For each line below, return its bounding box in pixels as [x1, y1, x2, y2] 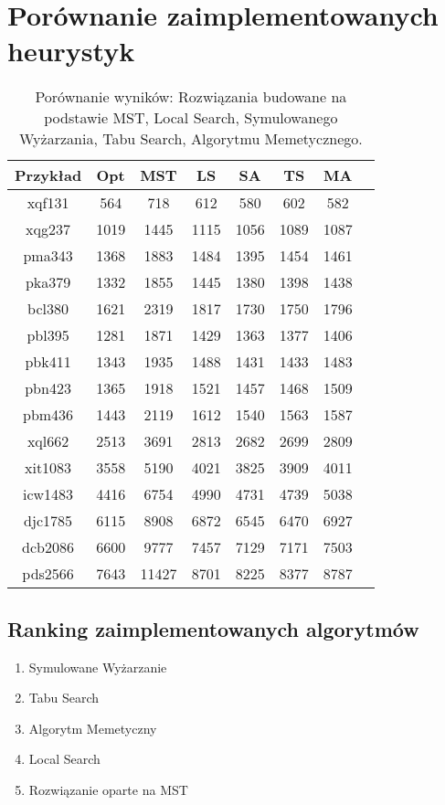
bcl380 [27, 298, 69, 320]
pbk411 [25, 351, 71, 373]
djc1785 [24, 510, 73, 532]
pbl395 [26, 324, 69, 346]
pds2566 [22, 563, 74, 585]
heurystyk [7, 32, 135, 69]
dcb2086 [22, 536, 75, 558]
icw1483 [23, 483, 74, 505]
